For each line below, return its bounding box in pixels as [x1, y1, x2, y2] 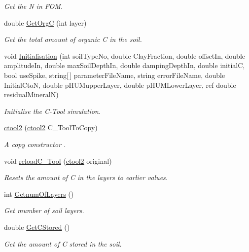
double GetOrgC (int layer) [4, 17, 87, 28]
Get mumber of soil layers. [4, 205, 84, 216]
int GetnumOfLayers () [4, 188, 74, 199]
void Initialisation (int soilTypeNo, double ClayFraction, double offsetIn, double [4, 50, 245, 61]
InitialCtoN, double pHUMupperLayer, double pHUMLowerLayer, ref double [4, 79, 236, 90]
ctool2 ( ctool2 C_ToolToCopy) [4, 122, 98, 133]
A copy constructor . [4, 139, 66, 149]
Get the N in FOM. [4, 1, 63, 11]
